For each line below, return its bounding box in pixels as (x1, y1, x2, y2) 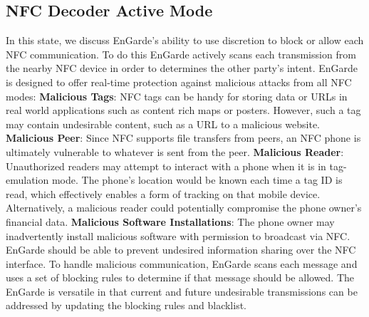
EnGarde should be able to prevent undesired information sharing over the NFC (6, 242, 356, 257)
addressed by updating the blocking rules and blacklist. (6, 298, 246, 313)
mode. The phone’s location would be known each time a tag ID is (51, 172, 343, 187)
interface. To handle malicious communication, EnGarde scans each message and (6, 256, 358, 271)
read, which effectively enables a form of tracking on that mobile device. (6, 186, 321, 201)
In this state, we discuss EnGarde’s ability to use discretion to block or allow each (6, 33, 364, 48)
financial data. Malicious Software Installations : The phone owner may (6, 214, 335, 229)
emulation (6, 172, 49, 187)
